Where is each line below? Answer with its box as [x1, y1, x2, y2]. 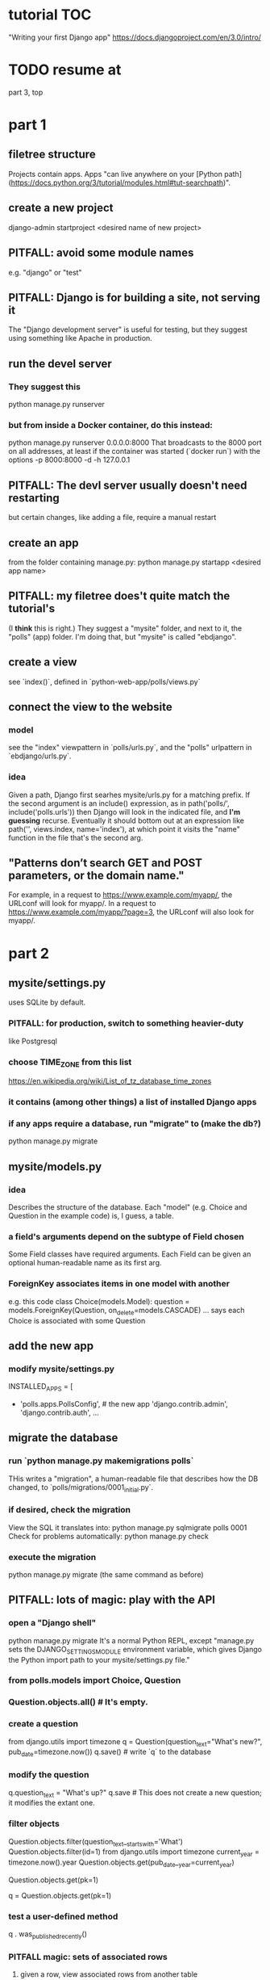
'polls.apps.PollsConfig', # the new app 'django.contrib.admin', [19, 1399, 228, 1408]
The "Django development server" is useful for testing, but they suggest [8, 325, 248, 334]
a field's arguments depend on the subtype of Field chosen [8, 1231, 244, 1243]
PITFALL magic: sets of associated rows [8, 1952, 168, 1963]
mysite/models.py [8, 1160, 102, 1173]
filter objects [8, 1818, 60, 1830]
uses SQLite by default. [8, 997, 86, 1007]
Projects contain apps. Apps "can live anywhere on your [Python [8, 169, 223, 178]
